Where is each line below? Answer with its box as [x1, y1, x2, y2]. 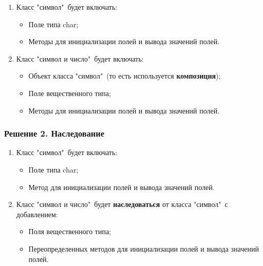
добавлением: [16, 208, 58, 219]
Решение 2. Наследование [4, 127, 104, 140]
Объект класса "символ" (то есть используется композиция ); [28, 70, 221, 81]
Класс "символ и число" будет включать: [16, 53, 144, 64]
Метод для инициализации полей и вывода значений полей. [28, 181, 215, 192]
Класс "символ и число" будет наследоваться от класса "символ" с [16, 199, 228, 210]
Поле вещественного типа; [28, 87, 111, 98]
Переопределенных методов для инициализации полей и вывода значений [28, 243, 259, 254]
